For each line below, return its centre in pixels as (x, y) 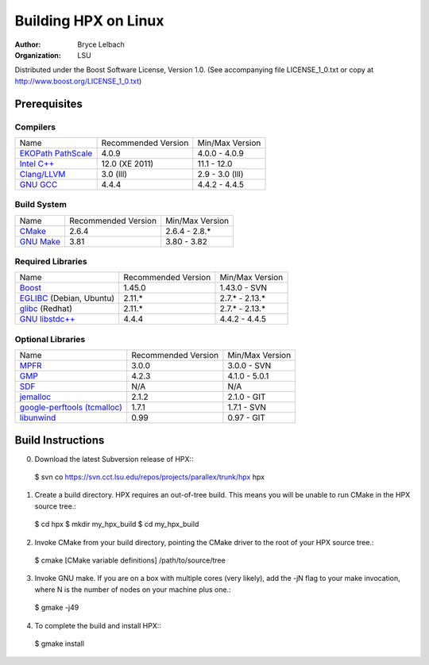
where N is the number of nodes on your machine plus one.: (133, 589)
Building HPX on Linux (89, 21)
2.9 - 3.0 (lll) (220, 174)
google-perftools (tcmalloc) (71, 407)
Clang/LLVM (43, 174)
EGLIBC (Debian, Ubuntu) (67, 298)
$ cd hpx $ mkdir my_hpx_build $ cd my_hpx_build (117, 525)
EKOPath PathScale (56, 153)
